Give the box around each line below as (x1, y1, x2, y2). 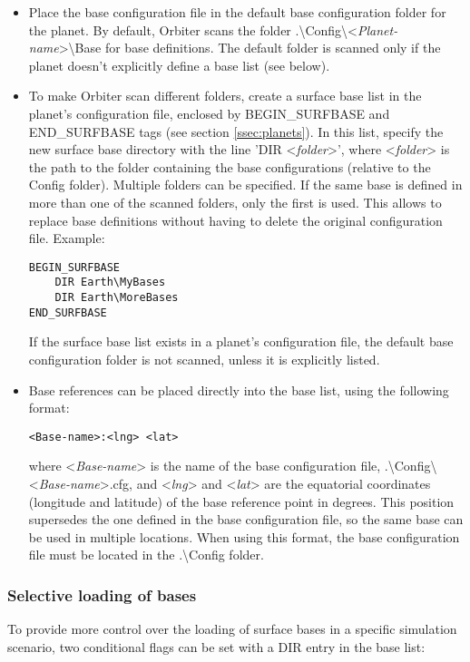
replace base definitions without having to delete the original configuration (28, 210, 443, 229)
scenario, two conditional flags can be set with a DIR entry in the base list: (7, 637, 426, 656)
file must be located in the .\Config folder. (28, 545, 264, 564)
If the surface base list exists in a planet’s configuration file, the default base (28, 332, 454, 351)
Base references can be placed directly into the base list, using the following (28, 380, 449, 399)
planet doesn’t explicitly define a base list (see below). (28, 55, 330, 74)
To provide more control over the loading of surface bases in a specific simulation (7, 619, 457, 638)
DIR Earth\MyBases (54, 276, 166, 289)
